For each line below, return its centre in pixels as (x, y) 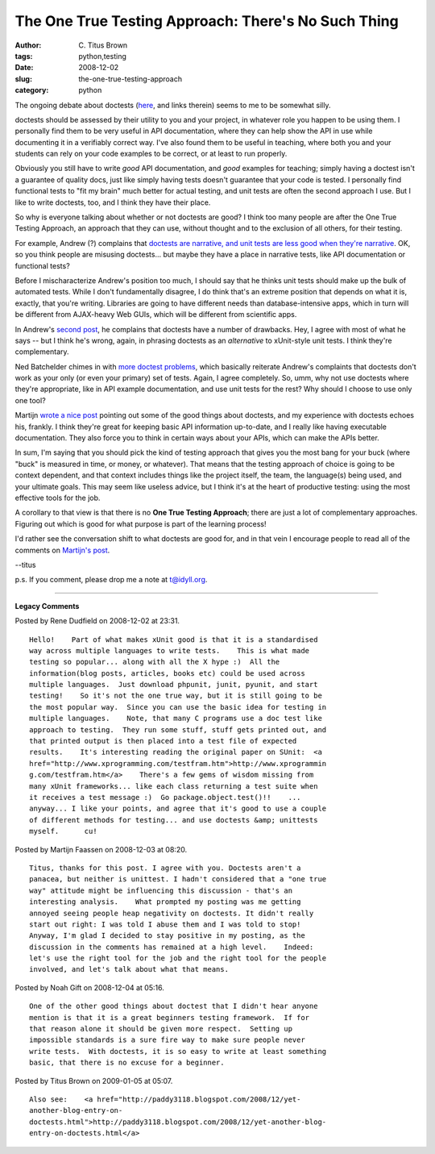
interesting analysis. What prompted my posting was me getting (165, 902)
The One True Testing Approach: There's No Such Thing (207, 21)
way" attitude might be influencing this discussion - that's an (161, 890)
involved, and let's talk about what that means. (129, 969)
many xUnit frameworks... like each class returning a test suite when (174, 786)
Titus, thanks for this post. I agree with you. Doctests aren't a (165, 868)
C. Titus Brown (103, 45)
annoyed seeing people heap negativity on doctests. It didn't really (172, 913)
